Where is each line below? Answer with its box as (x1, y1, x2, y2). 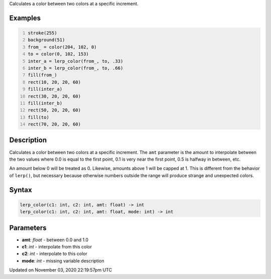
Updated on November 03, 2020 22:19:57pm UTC (9, 267, 112, 273)
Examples (9, 14, 41, 22)
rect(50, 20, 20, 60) (28, 107, 81, 113)
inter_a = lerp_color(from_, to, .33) (28, 58, 123, 64)
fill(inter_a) (28, 86, 63, 92)
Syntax (9, 186, 32, 194)
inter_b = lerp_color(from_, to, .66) (28, 65, 123, 71)
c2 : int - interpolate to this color (22, 251, 87, 257)
